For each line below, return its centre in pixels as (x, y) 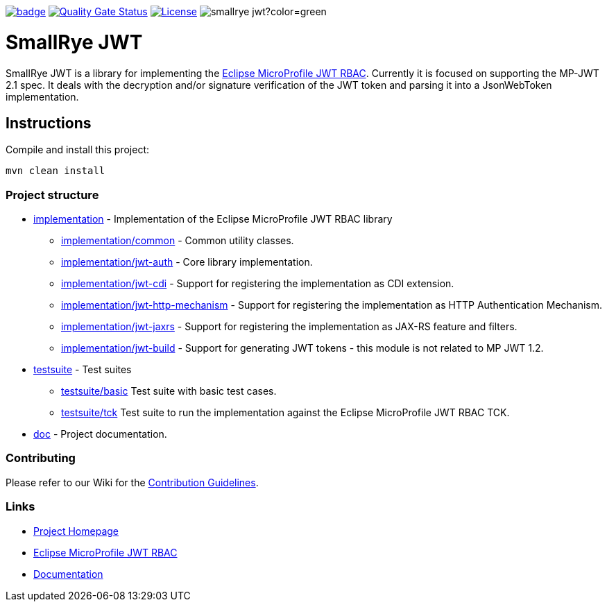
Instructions (49, 123)
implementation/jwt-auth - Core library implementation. (187, 262)
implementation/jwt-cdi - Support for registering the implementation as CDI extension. (258, 284)
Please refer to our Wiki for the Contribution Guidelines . (132, 482)
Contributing (41, 458)
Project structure (52, 195)
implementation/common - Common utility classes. (178, 241)
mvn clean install (55, 171)
